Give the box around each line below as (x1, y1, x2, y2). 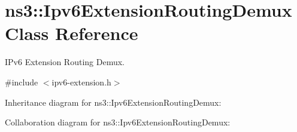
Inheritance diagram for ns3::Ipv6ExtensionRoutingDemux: (5, 96, 222, 108)
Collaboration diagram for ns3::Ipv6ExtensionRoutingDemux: (5, 116, 231, 128)
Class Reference (5, 21, 138, 45)
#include (5, 75, 38, 88)
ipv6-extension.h (51, 75, 111, 88)
